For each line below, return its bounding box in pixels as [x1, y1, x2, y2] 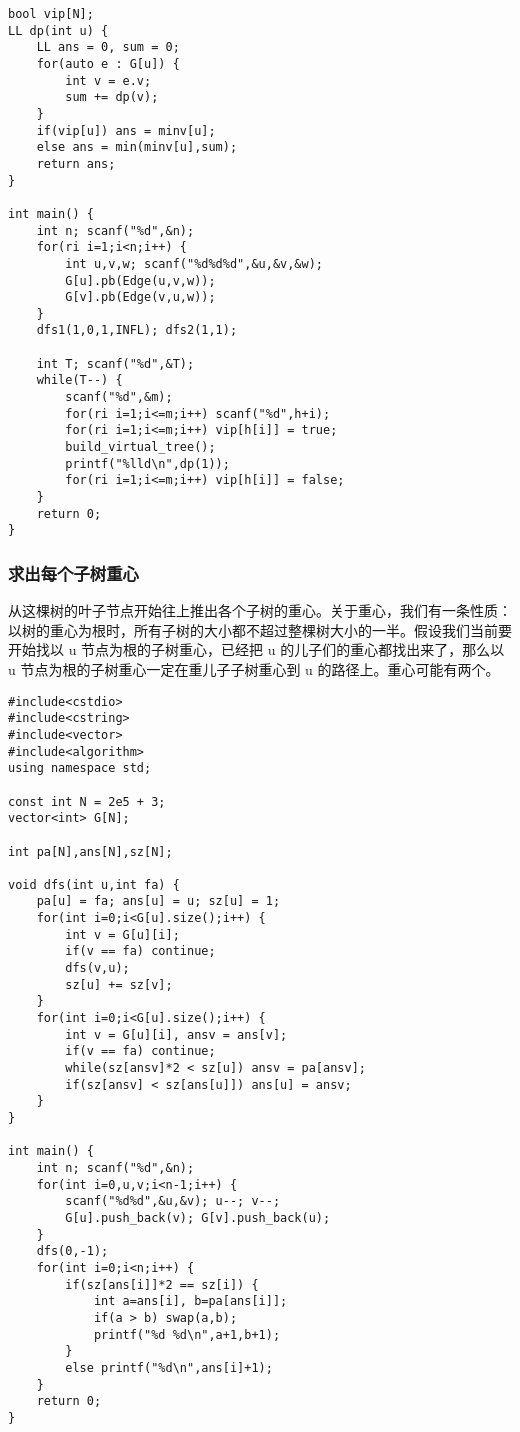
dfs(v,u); [65, 961, 130, 976]
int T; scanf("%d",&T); [36, 356, 195, 371]
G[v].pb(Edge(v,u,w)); [65, 290, 216, 305]
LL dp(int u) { [8, 23, 109, 38]
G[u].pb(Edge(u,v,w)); [65, 273, 216, 288]
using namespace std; [8, 761, 152, 776]
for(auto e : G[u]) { [36, 56, 180, 71]
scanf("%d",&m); [65, 390, 173, 405]
